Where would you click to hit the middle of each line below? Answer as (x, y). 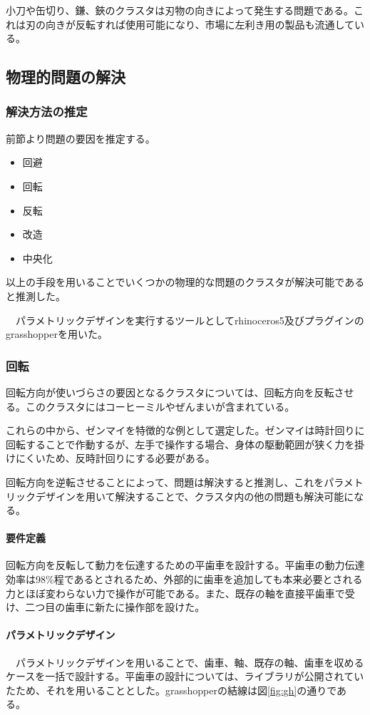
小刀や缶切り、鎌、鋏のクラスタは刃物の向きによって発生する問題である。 (180, 10)
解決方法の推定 (47, 112)
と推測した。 (36, 295)
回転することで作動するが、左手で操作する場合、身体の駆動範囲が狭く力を (180, 444)
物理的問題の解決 (66, 77)
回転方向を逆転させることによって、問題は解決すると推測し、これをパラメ (180, 482)
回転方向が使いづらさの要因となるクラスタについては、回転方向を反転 (170, 392)
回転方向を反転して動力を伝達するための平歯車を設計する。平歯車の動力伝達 (185, 565)
